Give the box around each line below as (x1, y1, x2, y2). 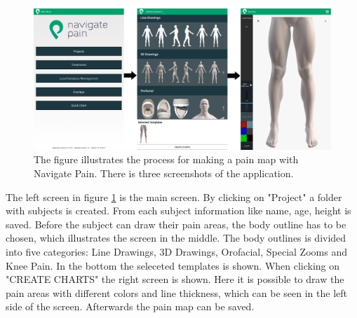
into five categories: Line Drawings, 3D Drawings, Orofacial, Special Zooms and (6, 244, 347, 258)
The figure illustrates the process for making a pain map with (34, 152, 299, 167)
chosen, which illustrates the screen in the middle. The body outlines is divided (6, 230, 346, 245)
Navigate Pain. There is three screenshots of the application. (34, 165, 294, 180)
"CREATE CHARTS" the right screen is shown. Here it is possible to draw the (6, 272, 344, 286)
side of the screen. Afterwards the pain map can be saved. (6, 299, 255, 314)
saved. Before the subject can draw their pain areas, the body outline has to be (6, 216, 346, 231)
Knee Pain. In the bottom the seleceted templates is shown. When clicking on (6, 258, 340, 272)
